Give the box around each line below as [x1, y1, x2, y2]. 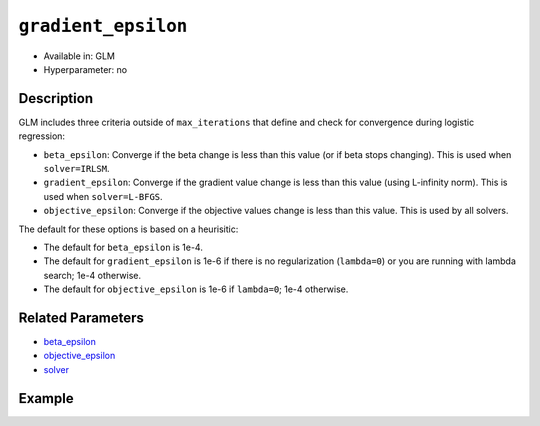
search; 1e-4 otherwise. [43, 269, 142, 281]
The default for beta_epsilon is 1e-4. [43, 241, 204, 253]
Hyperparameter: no [43, 63, 128, 75]
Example [18, 390, 74, 407]
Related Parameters [18, 309, 145, 326]
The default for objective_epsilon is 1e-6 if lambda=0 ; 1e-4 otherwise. [43, 283, 349, 295]
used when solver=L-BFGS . [43, 190, 164, 202]
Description [18, 90, 94, 107]
